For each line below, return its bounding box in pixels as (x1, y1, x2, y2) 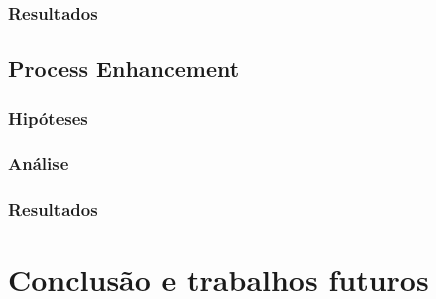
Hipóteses (8, 105, 88, 130)
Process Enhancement (8, 53, 240, 84)
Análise (8, 151, 69, 176)
